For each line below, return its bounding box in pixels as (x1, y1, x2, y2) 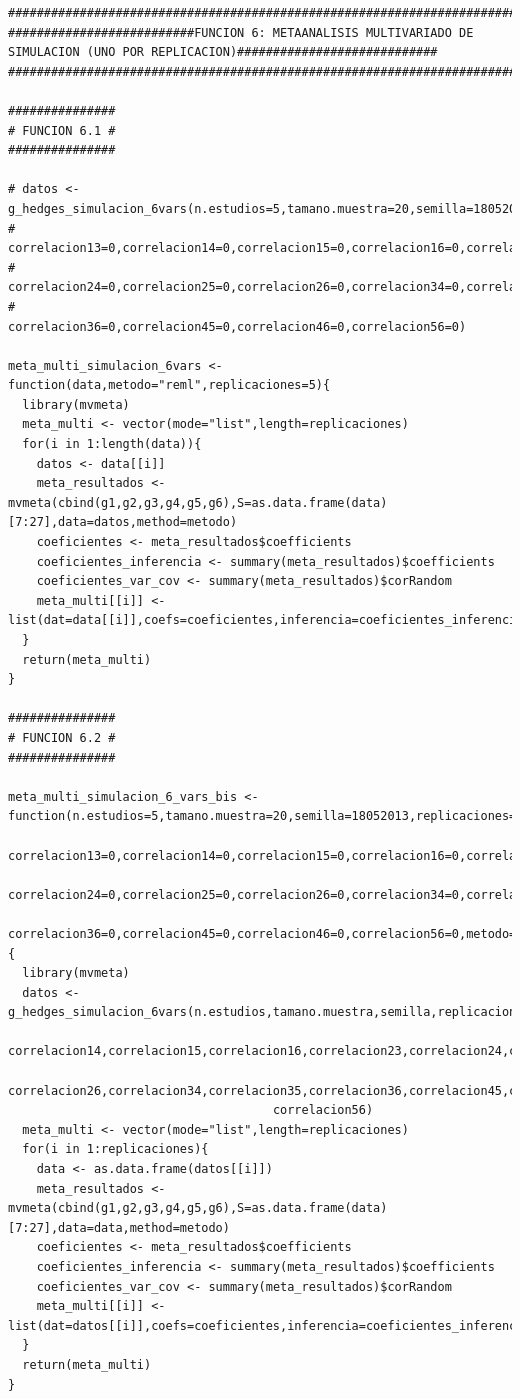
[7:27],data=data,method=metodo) (8, 1220, 230, 1235)
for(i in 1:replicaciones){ (22, 1142, 209, 1157)
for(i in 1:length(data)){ (22, 437, 202, 452)
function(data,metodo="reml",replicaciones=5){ (8, 378, 331, 393)
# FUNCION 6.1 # (8, 123, 116, 138)
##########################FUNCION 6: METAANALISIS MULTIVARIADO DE (8, 25, 474, 40)
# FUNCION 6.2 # (8, 730, 116, 745)
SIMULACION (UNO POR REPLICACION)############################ (8, 45, 438, 60)
